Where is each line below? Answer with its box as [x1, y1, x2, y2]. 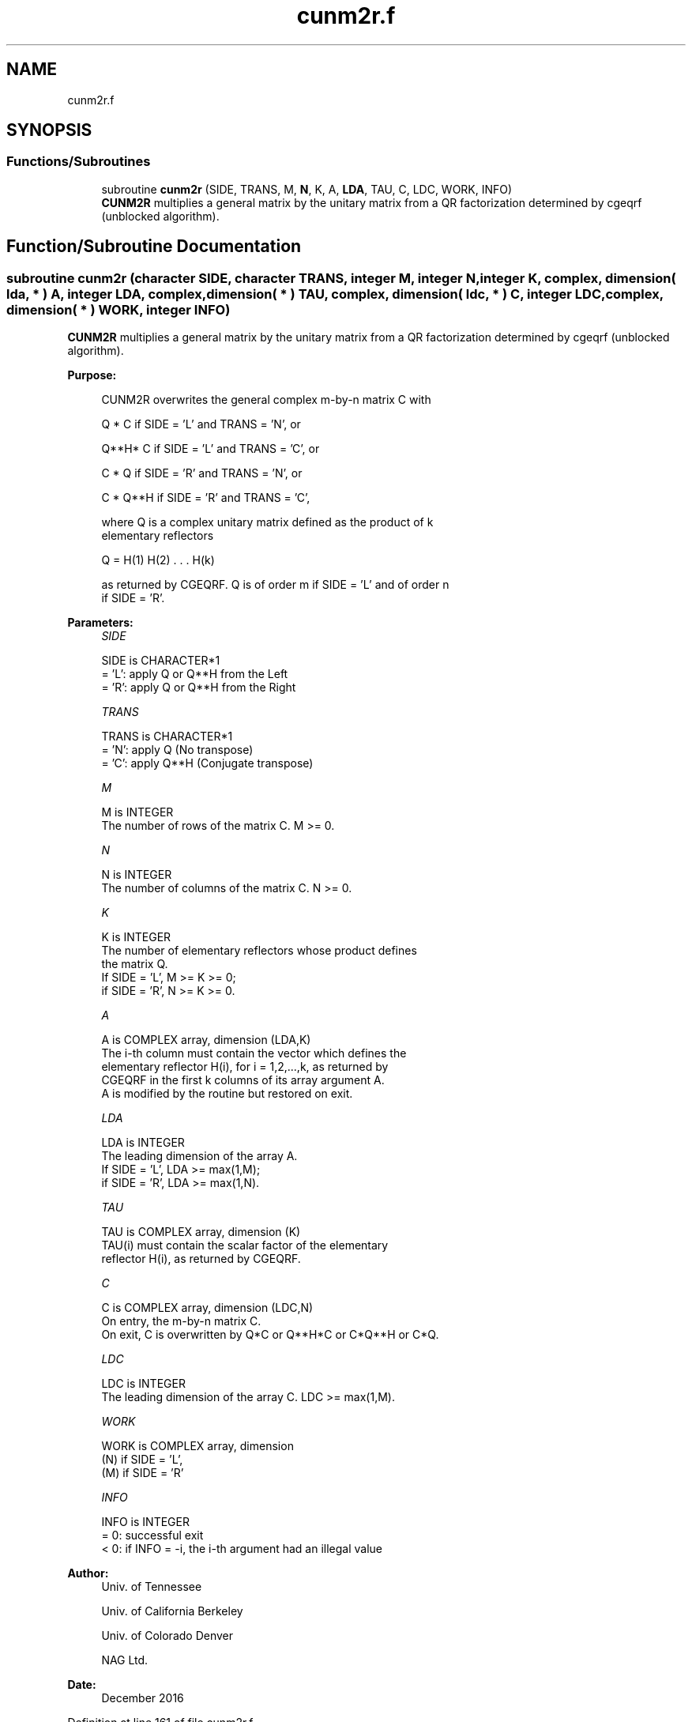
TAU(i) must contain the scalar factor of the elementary [101, 1238, 389, 1253]
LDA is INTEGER [101, 1136, 185, 1150]
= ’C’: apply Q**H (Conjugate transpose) [101, 756, 314, 771]
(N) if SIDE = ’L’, [101, 1453, 183, 1467]
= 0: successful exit [101, 1528, 204, 1543]
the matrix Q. [101, 957, 168, 971]
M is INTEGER [101, 805, 174, 820]
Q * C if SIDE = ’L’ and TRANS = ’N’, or [101, 417, 301, 431]
